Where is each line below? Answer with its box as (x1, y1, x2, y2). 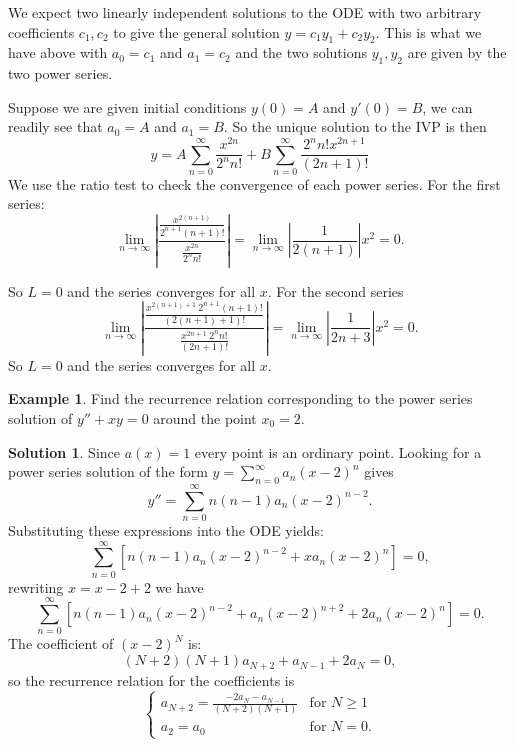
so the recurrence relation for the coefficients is (8, 669, 295, 690)
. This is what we (375, 21, 482, 42)
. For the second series (267, 280, 404, 301)
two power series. (8, 63, 113, 84)
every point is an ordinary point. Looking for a (194, 441, 482, 462)
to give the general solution (113, 21, 280, 42)
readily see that (8, 116, 103, 137)
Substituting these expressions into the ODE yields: (8, 520, 324, 541)
